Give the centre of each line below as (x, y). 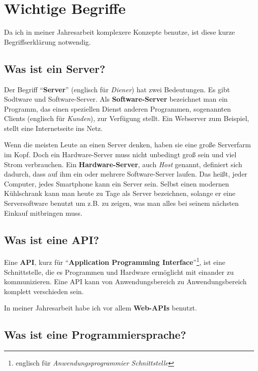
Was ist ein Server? (55, 68)
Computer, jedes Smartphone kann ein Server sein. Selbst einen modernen (117, 183)
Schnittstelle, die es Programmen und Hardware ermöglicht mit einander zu (119, 272)
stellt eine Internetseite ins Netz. (53, 128)
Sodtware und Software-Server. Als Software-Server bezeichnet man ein (116, 99)
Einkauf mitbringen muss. (43, 213)
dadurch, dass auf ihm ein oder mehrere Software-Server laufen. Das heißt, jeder (126, 174)
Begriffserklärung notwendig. (48, 41)
